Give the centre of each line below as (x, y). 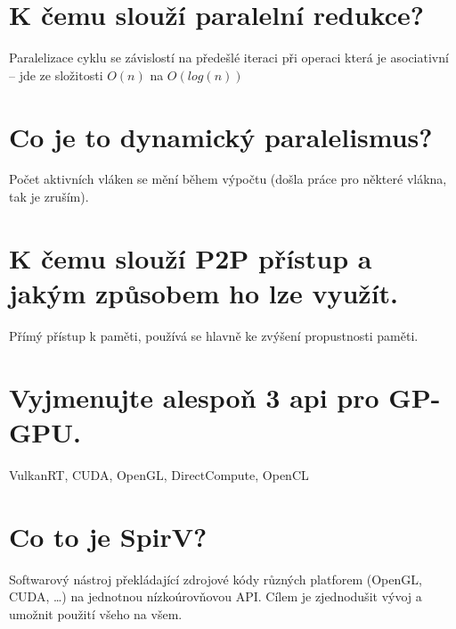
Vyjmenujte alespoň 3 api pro (194, 397)
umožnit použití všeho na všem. (96, 613)
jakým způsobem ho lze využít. (204, 293)
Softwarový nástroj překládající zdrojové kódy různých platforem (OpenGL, (216, 579)
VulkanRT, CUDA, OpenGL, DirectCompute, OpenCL (159, 474)
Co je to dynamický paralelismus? (221, 136)
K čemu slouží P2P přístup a (191, 257)
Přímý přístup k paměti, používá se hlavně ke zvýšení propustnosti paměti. (214, 335)
